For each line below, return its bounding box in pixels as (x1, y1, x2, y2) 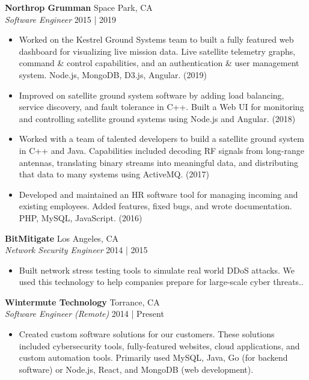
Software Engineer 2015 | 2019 (5, 13, 116, 25)
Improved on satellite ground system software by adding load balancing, (19, 88, 284, 101)
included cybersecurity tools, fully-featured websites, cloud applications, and (19, 339, 300, 352)
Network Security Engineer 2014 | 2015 (5, 244, 148, 256)
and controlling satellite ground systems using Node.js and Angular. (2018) (19, 112, 296, 124)
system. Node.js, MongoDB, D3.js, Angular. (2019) (19, 68, 207, 81)
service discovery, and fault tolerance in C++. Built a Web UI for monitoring (19, 100, 304, 113)
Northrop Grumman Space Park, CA (5, 1, 153, 13)
